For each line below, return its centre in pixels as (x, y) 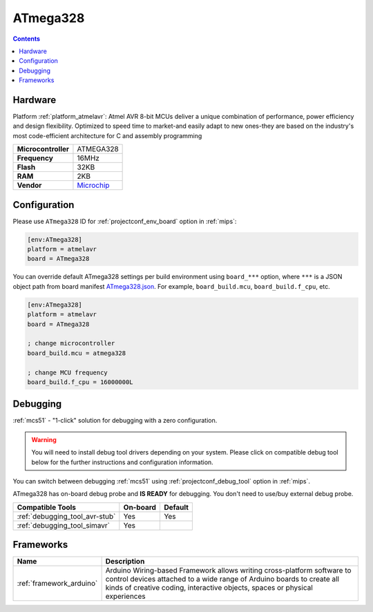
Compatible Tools (46, 507)
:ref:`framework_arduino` (57, 584)
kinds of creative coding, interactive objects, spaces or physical (209, 588)
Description (125, 562)
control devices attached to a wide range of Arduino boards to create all (222, 579)
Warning (44, 439)
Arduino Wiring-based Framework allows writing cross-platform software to (228, 571)
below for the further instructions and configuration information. (122, 462)
